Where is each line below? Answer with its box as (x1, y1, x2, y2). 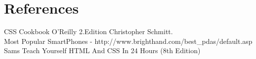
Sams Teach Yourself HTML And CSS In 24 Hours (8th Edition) (4, 45, 201, 56)
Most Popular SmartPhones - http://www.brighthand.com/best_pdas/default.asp (4, 36, 253, 46)
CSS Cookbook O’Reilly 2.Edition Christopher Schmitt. (4, 26, 173, 37)
